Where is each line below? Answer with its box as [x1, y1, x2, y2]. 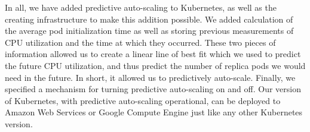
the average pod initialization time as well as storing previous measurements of [5, 24, 294, 37]
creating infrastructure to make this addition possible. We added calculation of [5, 12, 293, 25]
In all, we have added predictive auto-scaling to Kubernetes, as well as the [5, 1, 277, 13]
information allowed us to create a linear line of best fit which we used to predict [5, 48, 301, 60]
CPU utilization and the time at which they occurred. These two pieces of [5, 36, 276, 48]
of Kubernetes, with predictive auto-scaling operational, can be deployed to [5, 94, 281, 106]
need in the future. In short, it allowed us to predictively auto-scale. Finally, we [5, 71, 296, 83]
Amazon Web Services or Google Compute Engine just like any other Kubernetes [5, 106, 303, 118]
